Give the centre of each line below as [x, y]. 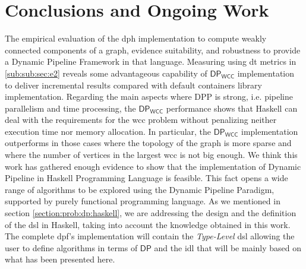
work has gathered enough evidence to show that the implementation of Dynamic [153, 166]
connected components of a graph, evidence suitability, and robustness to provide [153, 50]
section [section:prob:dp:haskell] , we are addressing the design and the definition [151, 213]
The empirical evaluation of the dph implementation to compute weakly [136, 38]
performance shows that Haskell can [232, 108]
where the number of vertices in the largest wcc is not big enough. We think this [151, 155]
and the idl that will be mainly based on [228, 247]
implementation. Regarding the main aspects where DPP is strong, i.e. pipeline [149, 96]
